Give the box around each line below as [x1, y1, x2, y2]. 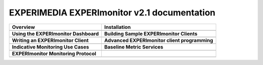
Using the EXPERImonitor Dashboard [12, 30, 99, 37]
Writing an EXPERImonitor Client [12, 37, 89, 43]
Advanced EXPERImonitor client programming [104, 37, 213, 43]
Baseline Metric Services [104, 43, 164, 50]
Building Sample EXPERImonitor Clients [104, 30, 198, 37]
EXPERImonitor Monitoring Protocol [12, 50, 96, 57]
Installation [104, 24, 131, 30]
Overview [12, 24, 35, 30]
